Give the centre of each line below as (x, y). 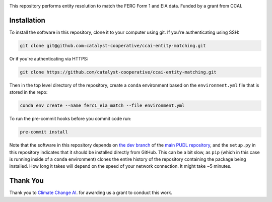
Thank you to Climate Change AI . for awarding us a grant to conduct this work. (91, 193)
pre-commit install (44, 132)
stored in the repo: (28, 92)
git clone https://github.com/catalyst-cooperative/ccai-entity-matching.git (118, 72)
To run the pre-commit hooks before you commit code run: (71, 119)
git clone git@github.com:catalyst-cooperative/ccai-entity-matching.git (113, 46)
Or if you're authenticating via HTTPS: (49, 58)
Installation (27, 20)
